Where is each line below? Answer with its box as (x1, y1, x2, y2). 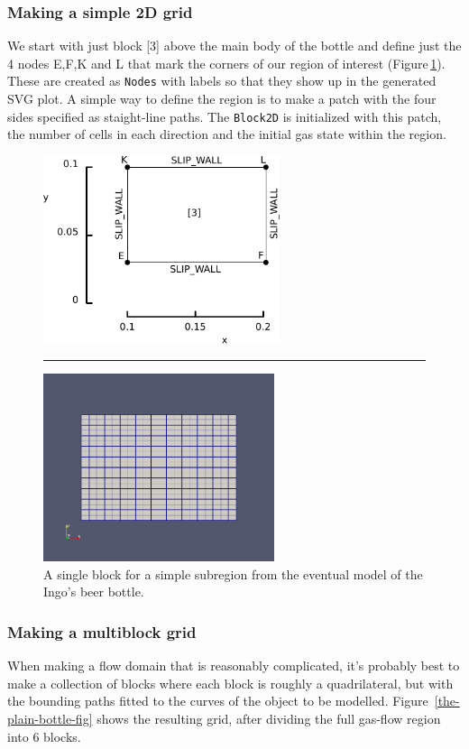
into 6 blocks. (7, 726, 81, 745)
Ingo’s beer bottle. (43, 582, 144, 601)
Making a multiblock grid (7, 620, 197, 643)
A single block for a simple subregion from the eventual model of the (43, 564, 423, 583)
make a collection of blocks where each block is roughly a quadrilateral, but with (7, 673, 454, 692)
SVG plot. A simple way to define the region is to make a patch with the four (7, 89, 437, 108)
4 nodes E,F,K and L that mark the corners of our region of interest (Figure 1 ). (7, 53, 446, 72)
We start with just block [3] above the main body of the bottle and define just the (7, 36, 462, 55)
